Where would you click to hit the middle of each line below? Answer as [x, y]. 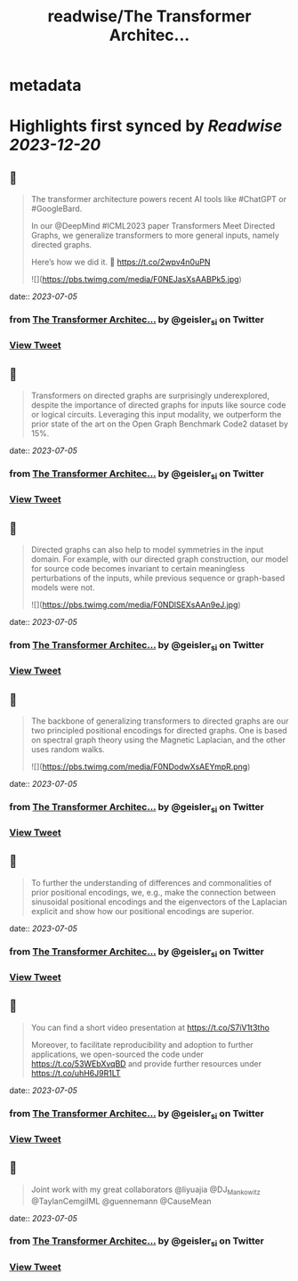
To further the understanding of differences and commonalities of [151, 882]
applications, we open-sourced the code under [117, 1054]
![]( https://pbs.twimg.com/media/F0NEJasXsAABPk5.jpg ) [136, 280]
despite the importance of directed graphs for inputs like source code [158, 405]
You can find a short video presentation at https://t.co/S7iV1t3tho [150, 1027]
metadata [45, 85]
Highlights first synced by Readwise [146, 126]
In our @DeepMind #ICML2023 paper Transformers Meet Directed [153, 226]
